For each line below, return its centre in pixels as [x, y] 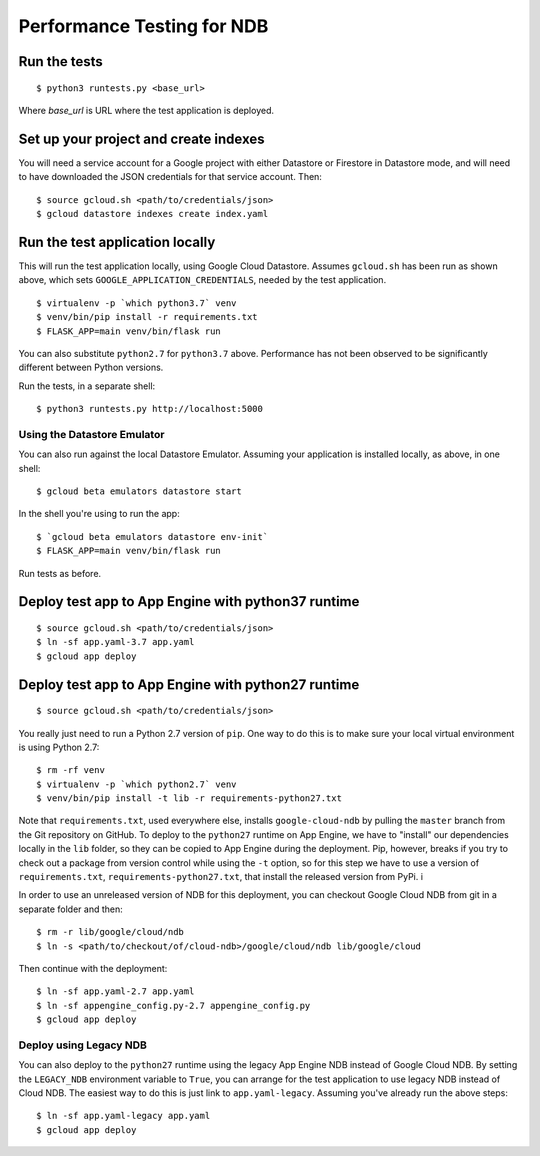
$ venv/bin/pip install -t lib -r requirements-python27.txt [189, 798]
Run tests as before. [60, 573]
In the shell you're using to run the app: [99, 514]
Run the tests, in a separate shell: [87, 386]
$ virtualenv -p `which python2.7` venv [136, 784]
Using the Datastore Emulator [91, 434]
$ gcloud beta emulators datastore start [139, 491]
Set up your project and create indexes [141, 138]
